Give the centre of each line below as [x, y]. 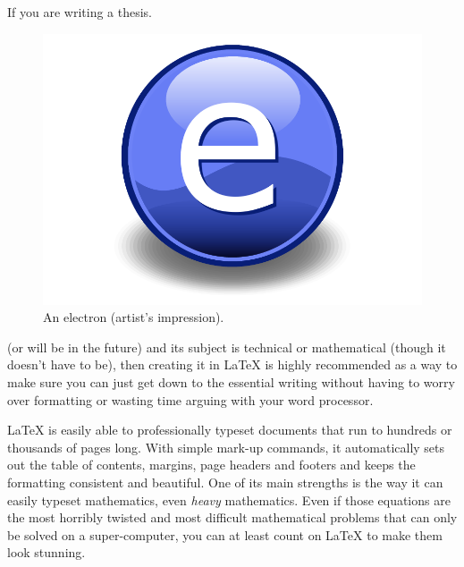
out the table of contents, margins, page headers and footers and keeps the [211, 465]
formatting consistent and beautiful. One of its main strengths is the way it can [225, 482]
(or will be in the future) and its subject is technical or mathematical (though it [227, 347]
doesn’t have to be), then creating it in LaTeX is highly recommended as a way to [232, 364]
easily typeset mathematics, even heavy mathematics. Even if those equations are [229, 499]
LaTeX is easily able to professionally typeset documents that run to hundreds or [230, 430]
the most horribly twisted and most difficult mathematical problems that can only [232, 517]
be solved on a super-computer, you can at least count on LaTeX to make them [225, 534]
